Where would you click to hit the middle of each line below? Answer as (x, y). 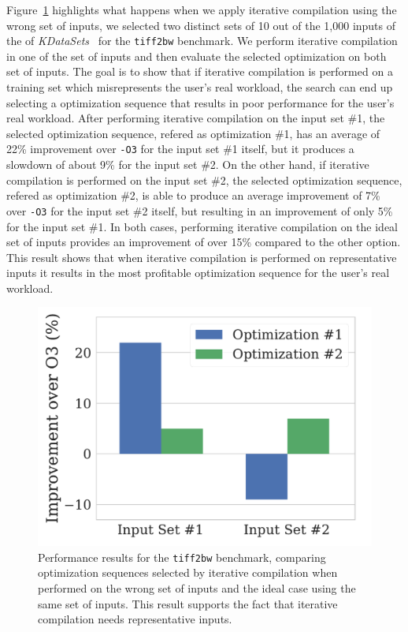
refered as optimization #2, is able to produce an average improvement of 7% (193, 195)
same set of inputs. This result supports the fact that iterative (188, 603)
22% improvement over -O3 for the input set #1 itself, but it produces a (180, 149)
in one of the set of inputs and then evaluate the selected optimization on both (197, 56)
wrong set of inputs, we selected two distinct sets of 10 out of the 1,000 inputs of (201, 25)
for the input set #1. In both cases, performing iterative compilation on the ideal (202, 226)
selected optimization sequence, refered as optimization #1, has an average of (193, 133)
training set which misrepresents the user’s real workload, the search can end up (200, 87)
